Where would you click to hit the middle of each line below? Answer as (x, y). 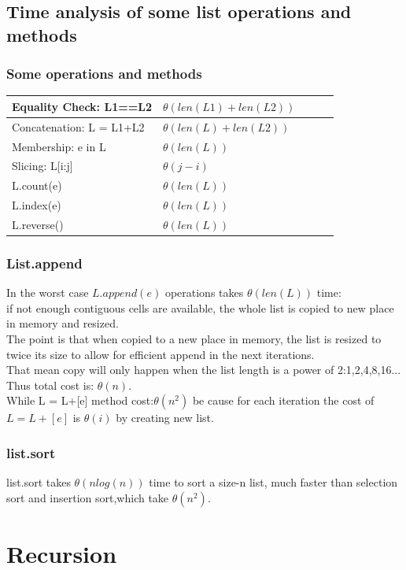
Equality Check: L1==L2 (82, 106)
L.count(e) (37, 185)
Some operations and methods (104, 74)
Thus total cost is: (50, 385)
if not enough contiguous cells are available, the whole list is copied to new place (200, 307)
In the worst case (48, 292)
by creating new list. (165, 418)
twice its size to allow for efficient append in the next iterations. (161, 354)
